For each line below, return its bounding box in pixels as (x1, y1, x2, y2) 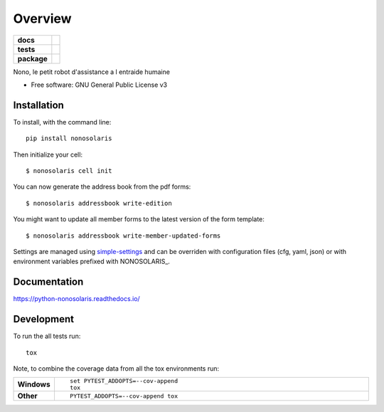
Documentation (13, 276, 84, 288)
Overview (13, 11, 72, 26)
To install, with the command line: (13, 117, 112, 126)
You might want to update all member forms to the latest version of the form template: (13, 215, 265, 223)
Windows (17, 379, 50, 389)
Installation (13, 99, 64, 111)
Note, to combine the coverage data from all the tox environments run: (13, 364, 220, 373)
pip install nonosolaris (26, 134, 112, 142)
